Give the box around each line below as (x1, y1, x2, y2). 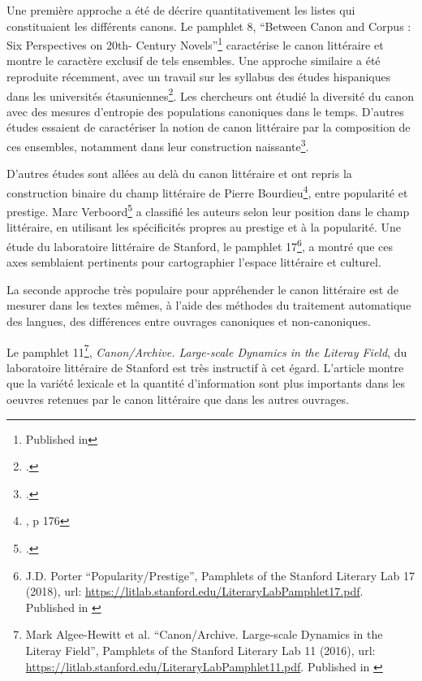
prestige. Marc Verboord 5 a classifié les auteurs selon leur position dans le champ (6, 201, 410, 219)
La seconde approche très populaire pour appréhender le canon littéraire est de (6, 280, 398, 297)
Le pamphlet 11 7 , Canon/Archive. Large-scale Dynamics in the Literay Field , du (6, 340, 407, 360)
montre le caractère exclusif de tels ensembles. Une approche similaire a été (6, 52, 381, 69)
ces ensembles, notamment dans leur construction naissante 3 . (6, 136, 309, 154)
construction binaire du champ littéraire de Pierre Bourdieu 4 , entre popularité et (6, 181, 408, 201)
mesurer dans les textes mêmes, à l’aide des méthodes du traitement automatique (6, 297, 411, 314)
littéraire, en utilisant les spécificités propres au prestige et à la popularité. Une (6, 219, 402, 236)
